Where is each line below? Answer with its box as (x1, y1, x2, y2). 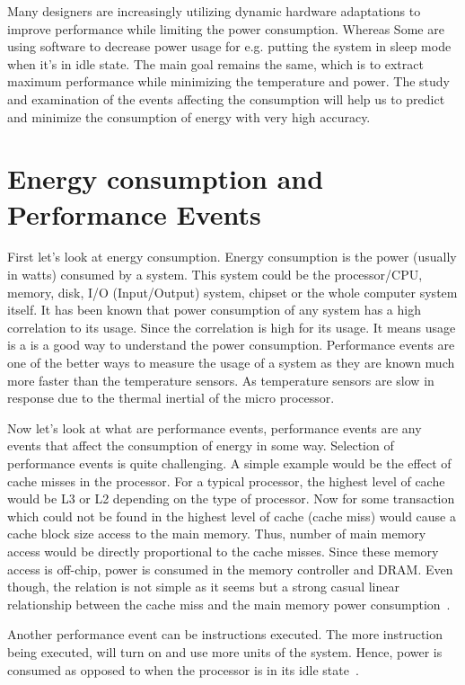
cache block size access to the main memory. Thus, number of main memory (7, 524, 426, 543)
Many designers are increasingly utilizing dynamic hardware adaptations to (7, 2, 421, 20)
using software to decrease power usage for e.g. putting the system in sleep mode (7, 37, 452, 56)
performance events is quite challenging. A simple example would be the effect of (7, 454, 452, 472)
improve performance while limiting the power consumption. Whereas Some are (7, 19, 444, 38)
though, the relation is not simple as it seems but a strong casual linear (7, 577, 399, 596)
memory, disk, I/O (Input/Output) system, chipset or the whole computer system (7, 282, 458, 301)
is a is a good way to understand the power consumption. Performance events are (7, 335, 455, 354)
